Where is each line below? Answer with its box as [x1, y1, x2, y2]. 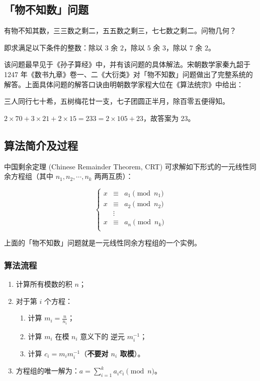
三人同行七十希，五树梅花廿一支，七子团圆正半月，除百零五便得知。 [4, 96, 229, 106]
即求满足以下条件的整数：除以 [4, 42, 103, 52]
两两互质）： [94, 171, 133, 181]
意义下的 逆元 [80, 331, 125, 341]
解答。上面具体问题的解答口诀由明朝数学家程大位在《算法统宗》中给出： [4, 79, 243, 89]
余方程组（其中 [4, 171, 53, 181]
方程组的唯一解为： [16, 365, 79, 376]
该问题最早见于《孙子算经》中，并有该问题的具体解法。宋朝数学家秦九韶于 [4, 59, 250, 70]
